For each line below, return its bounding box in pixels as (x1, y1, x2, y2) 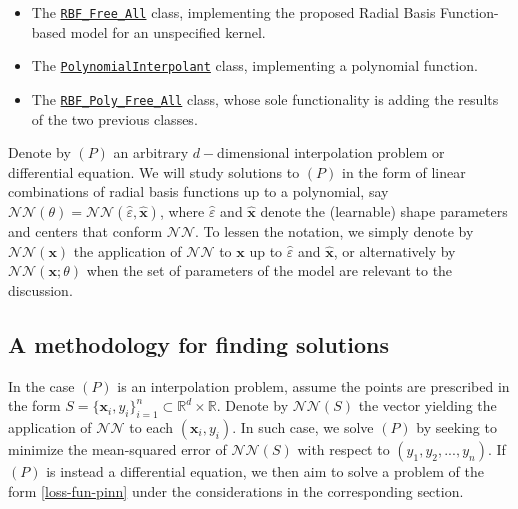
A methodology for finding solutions (8, 328, 389, 359)
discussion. (8, 279, 73, 300)
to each (129, 416, 174, 437)
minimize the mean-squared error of (8, 438, 227, 459)
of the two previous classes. (31, 108, 198, 129)
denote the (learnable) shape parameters (260, 200, 508, 221)
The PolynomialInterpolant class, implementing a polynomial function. (31, 55, 478, 76)
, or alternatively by (333, 240, 456, 261)
